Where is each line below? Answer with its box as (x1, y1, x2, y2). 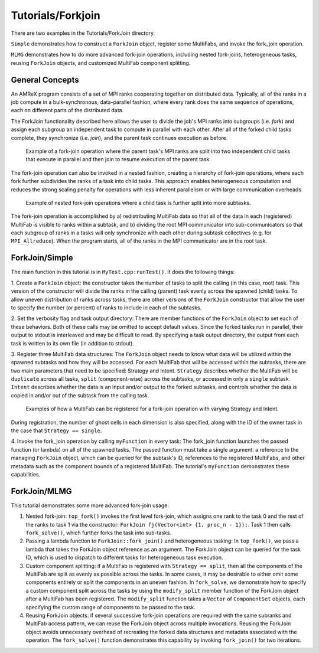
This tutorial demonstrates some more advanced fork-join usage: (11, 502, 170, 509)
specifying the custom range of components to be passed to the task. (25, 603, 196, 610)
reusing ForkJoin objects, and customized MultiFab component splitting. (11, 59, 191, 66)
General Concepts (11, 74, 79, 85)
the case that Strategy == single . (11, 427, 102, 434)
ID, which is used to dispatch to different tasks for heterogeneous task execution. (25, 554, 224, 561)
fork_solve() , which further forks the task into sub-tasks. (25, 529, 171, 537)
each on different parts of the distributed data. (11, 107, 124, 114)
